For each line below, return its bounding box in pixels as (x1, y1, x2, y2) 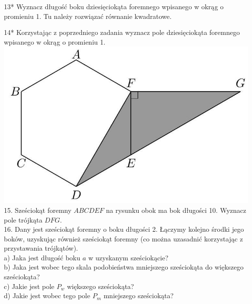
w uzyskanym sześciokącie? (88, 252, 169, 262)
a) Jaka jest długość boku (4, 252, 80, 262)
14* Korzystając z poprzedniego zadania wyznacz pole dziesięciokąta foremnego (4, 27, 240, 37)
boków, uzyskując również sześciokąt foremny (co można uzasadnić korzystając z (4, 233, 243, 243)
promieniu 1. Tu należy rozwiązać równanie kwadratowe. (4, 11, 172, 21)
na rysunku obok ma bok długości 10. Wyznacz (106, 205, 246, 215)
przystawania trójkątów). (4, 243, 79, 253)
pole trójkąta (4, 214, 43, 224)
